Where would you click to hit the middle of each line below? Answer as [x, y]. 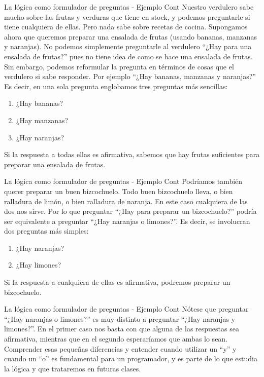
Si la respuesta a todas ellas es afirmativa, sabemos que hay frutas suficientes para [132, 154]
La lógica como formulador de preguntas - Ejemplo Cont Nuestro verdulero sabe [129, 7]
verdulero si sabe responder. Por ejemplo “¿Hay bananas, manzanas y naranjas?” [130, 76]
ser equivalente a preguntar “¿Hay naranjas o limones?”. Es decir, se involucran [127, 221]
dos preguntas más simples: [46, 231]
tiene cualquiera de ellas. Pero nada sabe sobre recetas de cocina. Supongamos [126, 27]
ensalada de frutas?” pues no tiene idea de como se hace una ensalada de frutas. [128, 56]
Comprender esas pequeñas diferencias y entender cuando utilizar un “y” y [120, 348]
